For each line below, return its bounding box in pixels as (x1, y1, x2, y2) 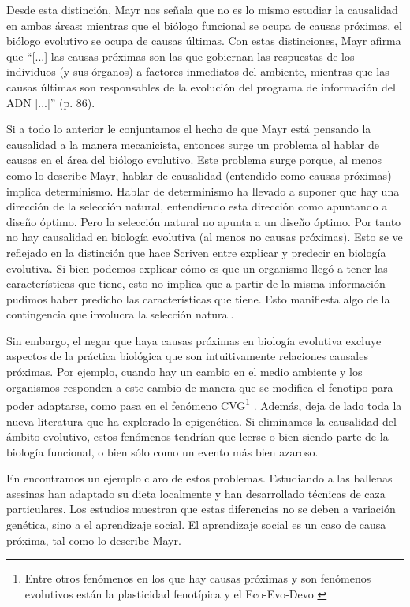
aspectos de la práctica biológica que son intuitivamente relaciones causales (6, 348, 368, 364)
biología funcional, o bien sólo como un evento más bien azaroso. (6, 443, 319, 460)
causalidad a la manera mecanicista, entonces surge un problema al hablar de (6, 136, 379, 152)
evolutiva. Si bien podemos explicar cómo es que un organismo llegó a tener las (6, 259, 388, 276)
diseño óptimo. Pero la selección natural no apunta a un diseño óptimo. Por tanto (6, 213, 401, 229)
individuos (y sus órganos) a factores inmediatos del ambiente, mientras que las (6, 63, 389, 80)
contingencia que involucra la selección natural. (6, 306, 234, 322)
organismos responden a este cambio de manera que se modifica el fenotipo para (6, 378, 393, 395)
